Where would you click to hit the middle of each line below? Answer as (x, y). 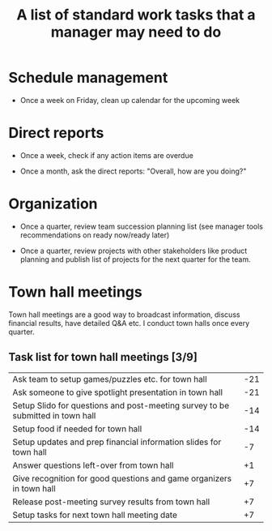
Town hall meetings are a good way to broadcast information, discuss (124, 315)
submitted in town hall (54, 415)
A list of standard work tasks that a (136, 15)
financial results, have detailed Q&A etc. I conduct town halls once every (129, 323)
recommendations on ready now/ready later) (95, 235)
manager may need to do (136, 32)
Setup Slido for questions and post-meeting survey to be (121, 405)
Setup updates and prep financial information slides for (117, 442)
